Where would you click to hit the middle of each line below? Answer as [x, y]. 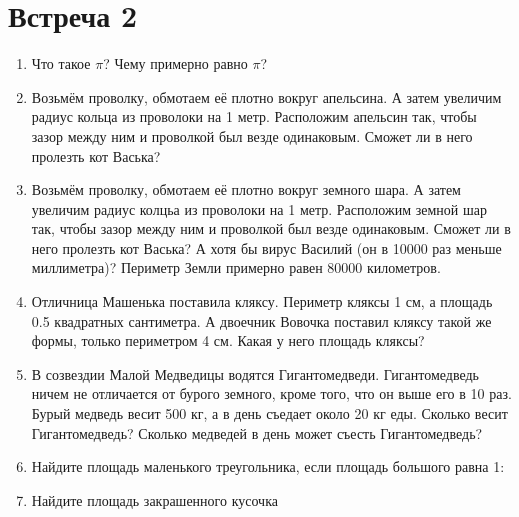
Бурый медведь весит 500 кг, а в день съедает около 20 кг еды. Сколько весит [269, 413]
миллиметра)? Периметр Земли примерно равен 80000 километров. [236, 267]
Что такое [61, 63]
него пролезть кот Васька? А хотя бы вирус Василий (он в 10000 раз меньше [266, 247]
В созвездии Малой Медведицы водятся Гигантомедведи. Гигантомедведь [255, 373]
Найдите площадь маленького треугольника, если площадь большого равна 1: [268, 466]
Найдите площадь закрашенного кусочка [154, 499]
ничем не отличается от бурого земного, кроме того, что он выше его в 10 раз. [271, 393]
